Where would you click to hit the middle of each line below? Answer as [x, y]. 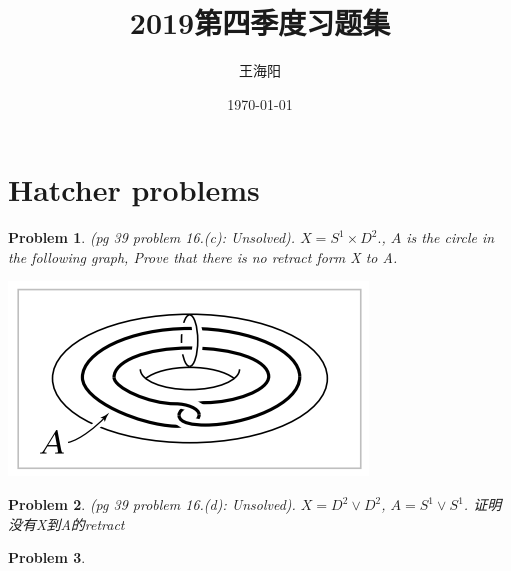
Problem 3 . [47, 557]
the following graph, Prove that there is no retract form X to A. [203, 256]
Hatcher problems [134, 189]
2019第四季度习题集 [260, 22]
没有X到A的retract [66, 523]
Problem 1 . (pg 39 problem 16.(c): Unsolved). [152, 237]
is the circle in [450, 237]
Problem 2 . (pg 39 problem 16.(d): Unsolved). [152, 504]
